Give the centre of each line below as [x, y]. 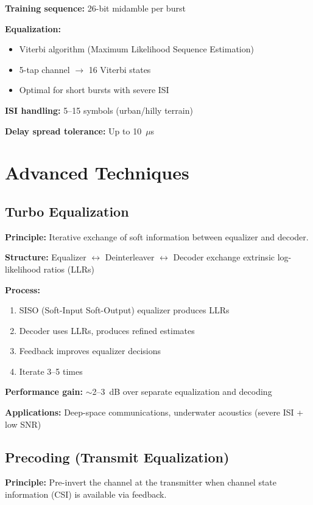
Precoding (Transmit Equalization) [117, 457]
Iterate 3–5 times [51, 371]
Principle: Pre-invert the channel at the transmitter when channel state [141, 482]
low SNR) [23, 424]
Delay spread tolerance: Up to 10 [73, 131]
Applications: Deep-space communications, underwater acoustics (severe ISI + [154, 412]
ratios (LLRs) [69, 269]
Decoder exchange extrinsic [224, 257]
